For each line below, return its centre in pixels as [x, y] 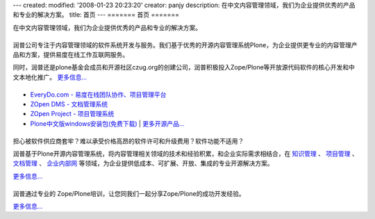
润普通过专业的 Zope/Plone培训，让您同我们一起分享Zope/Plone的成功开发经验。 [129, 193]
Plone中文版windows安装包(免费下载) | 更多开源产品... [107, 123]
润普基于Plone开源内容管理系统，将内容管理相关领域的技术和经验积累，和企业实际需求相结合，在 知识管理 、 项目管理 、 [185, 154]
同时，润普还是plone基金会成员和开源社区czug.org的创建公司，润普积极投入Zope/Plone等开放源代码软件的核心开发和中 [184, 67]
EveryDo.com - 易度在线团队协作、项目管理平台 [98, 95]
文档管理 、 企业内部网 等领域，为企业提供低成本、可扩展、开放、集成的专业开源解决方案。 [143, 163]
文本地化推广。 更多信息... [50, 77]
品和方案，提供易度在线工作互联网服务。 [70, 54]
